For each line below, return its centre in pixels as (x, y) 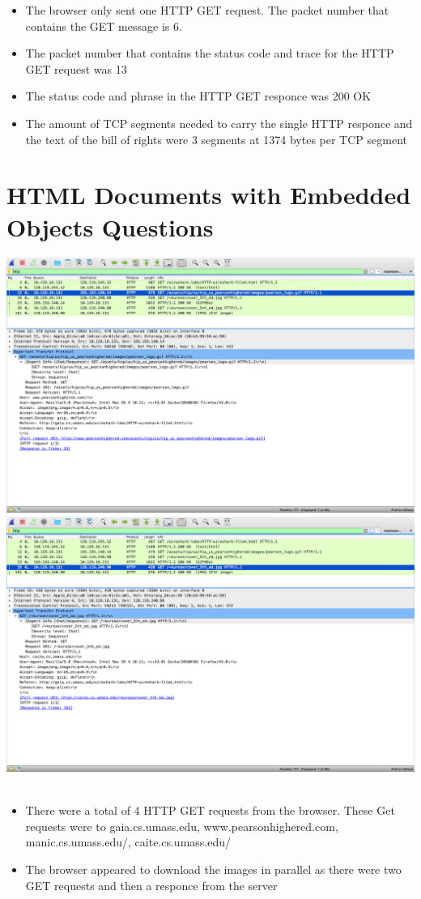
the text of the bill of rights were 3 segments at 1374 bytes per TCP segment (216, 139)
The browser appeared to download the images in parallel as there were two (213, 869)
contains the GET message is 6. (104, 26)
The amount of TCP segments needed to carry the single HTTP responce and (219, 123)
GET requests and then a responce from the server (151, 885)
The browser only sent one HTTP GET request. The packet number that (207, 10)
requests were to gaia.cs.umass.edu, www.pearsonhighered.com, (182, 826)
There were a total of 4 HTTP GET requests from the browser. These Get (210, 810)
